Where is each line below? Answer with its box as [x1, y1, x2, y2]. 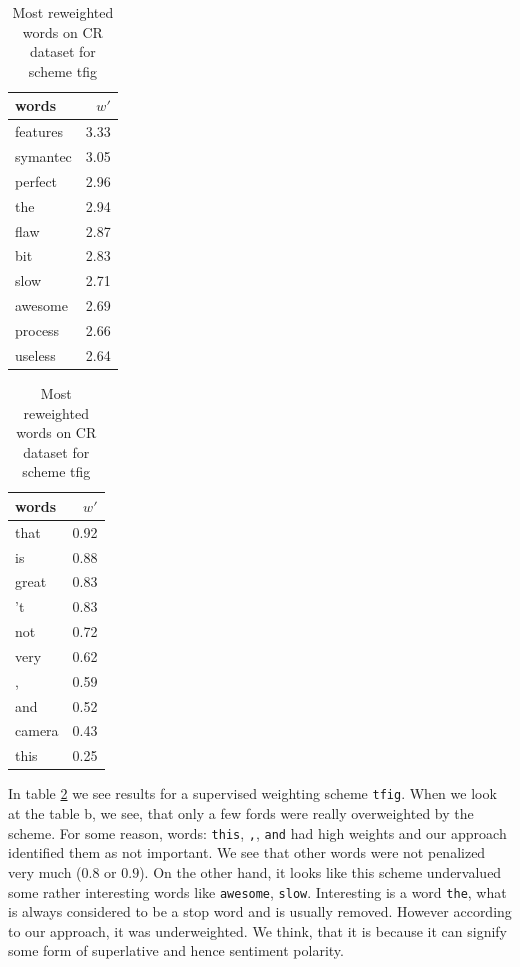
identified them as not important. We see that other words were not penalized [8, 842, 486, 863]
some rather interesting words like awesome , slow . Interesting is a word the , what [8, 881, 507, 902]
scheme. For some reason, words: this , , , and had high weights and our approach [8, 822, 507, 843]
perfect [15, 170, 58, 191]
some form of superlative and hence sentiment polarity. [8, 940, 344, 961]
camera [15, 720, 59, 741]
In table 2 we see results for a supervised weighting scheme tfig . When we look [8, 783, 497, 804]
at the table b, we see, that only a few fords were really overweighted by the [8, 803, 474, 824]
